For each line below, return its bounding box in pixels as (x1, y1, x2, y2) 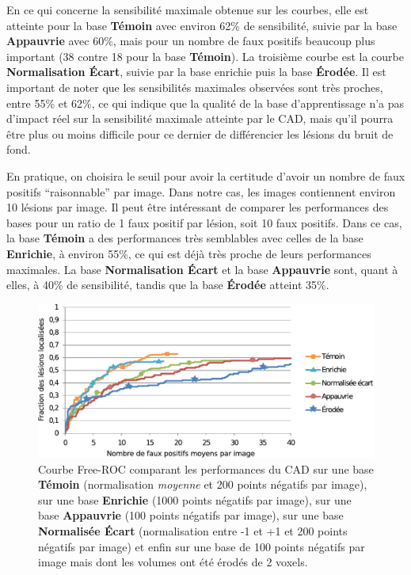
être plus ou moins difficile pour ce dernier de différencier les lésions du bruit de (6, 125, 394, 142)
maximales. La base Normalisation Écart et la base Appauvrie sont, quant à (6, 261, 398, 277)
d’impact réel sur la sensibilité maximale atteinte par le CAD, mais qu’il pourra (6, 110, 394, 127)
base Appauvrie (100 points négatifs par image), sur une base (38, 507, 344, 524)
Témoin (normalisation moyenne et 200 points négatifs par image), (38, 476, 367, 493)
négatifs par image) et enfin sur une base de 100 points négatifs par (38, 538, 365, 554)
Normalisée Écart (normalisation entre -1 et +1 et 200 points (38, 522, 348, 539)
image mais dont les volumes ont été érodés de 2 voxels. (38, 554, 308, 570)
